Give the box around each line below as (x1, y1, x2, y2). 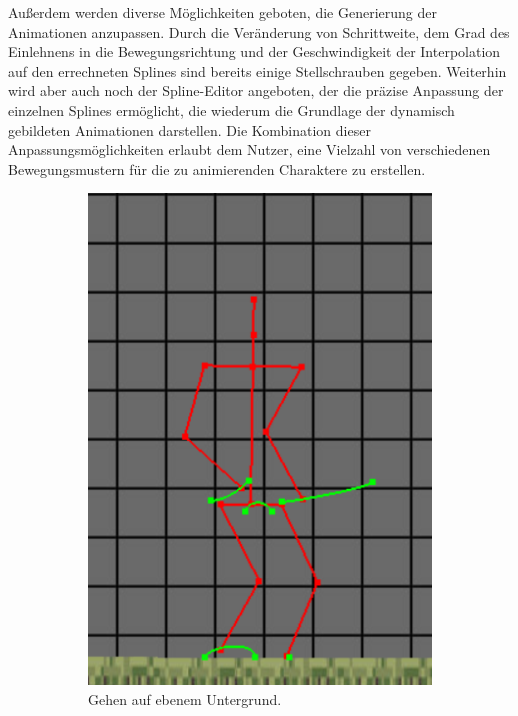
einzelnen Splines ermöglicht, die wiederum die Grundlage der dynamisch (8, 99, 455, 120)
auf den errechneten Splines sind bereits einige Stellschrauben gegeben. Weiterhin (8, 60, 507, 81)
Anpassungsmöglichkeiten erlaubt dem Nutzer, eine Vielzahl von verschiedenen (8, 139, 491, 160)
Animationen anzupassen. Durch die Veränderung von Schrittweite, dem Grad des (8, 21, 510, 42)
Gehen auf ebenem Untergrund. (88, 688, 282, 709)
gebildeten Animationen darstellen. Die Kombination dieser (8, 119, 371, 140)
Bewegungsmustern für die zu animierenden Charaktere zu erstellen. (8, 158, 426, 179)
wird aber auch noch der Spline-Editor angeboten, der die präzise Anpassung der (8, 80, 504, 101)
